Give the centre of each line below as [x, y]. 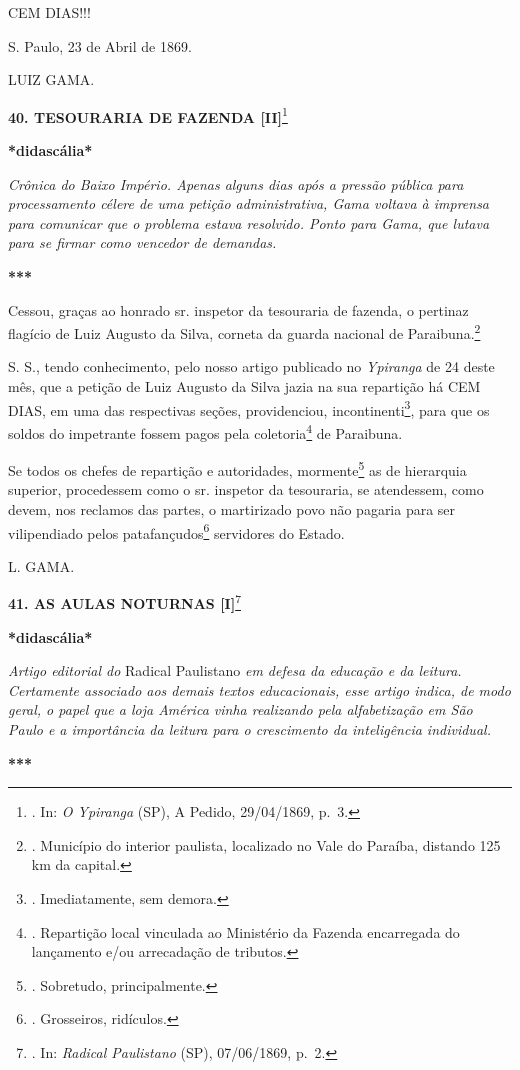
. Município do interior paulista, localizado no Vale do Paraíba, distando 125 [266, 844]
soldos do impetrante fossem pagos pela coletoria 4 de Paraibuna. [205, 431]
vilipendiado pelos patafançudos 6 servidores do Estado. [176, 531]
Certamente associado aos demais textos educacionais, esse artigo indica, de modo [259, 689]
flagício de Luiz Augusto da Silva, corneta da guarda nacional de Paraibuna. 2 [244, 331]
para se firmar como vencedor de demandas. [142, 242]
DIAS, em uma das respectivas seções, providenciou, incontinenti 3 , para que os [249, 408]
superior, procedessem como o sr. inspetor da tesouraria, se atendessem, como [246, 489]
